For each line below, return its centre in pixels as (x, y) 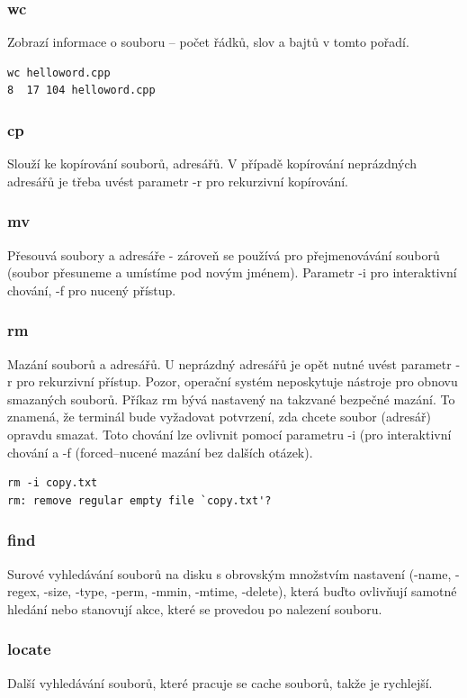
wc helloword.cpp (59, 73)
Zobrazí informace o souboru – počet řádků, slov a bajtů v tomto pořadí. (208, 42)
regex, (24, 591)
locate (29, 649)
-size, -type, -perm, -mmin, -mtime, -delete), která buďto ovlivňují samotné (250, 591)
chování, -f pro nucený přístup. (92, 290)
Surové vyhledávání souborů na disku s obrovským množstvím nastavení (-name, (229, 573)
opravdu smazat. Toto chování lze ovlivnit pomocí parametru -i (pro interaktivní (229, 434)
